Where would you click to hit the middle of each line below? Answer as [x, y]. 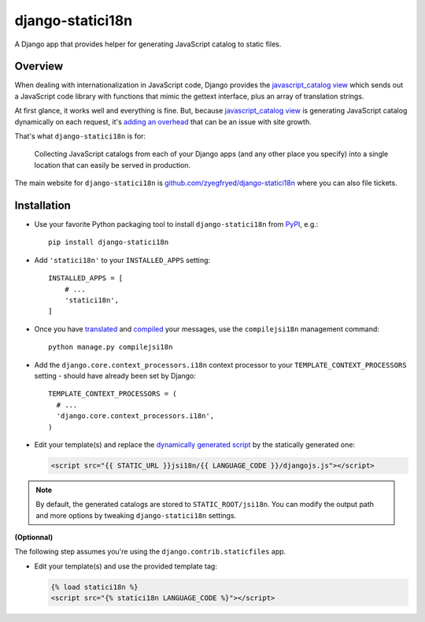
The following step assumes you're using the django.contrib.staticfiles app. [150, 552]
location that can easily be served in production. [113, 165]
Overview [39, 67]
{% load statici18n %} [94, 587]
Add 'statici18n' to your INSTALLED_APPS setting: [122, 260]
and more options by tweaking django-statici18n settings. [136, 515]
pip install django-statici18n [109, 243]
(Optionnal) [34, 537]
